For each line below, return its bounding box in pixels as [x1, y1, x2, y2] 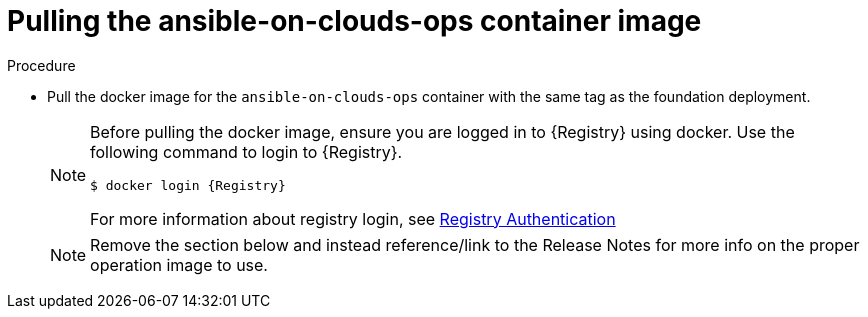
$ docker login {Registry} [90, 177, 286, 193]
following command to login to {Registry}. [90, 141, 403, 162]
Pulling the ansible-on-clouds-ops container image [7, 4, 702, 38]
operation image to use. [90, 254, 268, 275]
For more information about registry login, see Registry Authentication [90, 208, 616, 229]
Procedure [7, 56, 76, 74]
